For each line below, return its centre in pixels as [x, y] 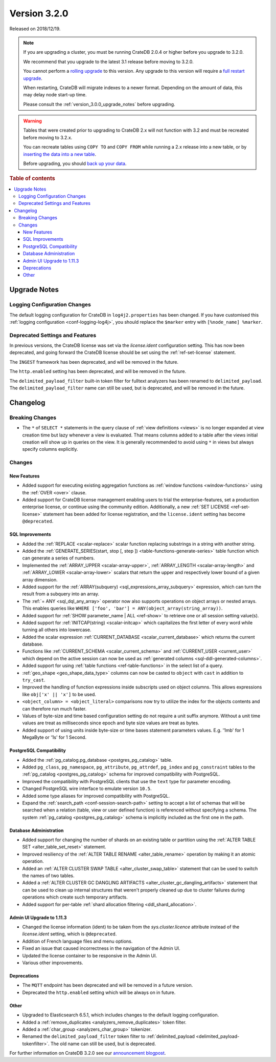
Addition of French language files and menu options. [77, 941]
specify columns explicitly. [50, 449]
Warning [32, 121]
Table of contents [32, 178]
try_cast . [34, 680]
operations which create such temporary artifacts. [75, 897]
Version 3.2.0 [39, 13]
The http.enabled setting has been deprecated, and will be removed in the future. [98, 371]
